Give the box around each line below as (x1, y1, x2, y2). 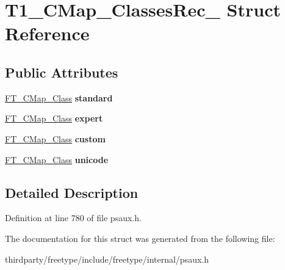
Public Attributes (5, 62, 118, 81)
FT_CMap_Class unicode (5, 153, 109, 166)
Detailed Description (5, 183, 139, 202)
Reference (5, 21, 90, 46)
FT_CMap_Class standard (5, 91, 113, 104)
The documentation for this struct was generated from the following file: (5, 232, 275, 244)
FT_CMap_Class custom (5, 132, 106, 145)
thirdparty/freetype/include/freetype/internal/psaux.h (5, 252, 209, 265)
